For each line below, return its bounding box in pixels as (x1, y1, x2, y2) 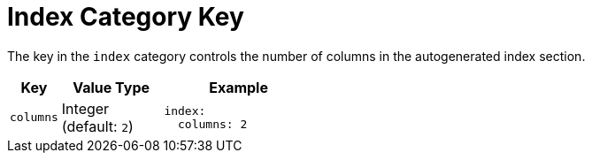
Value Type (73, 78, 150, 96)
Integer (61, 99, 110, 118)
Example (209, 78, 268, 96)
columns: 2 (178, 117, 248, 131)
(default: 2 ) (61, 117, 134, 135)
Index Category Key (7, 2, 244, 32)
